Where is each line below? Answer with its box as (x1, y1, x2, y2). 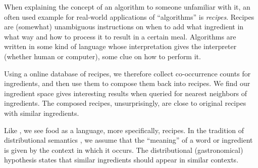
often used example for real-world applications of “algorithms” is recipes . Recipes (4, 11, 254, 22)
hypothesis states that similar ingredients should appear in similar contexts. (4, 154, 239, 165)
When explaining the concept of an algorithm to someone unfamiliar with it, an (4, 2, 250, 12)
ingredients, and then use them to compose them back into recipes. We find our (4, 78, 250, 89)
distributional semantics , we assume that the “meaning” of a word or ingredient (4, 135, 253, 145)
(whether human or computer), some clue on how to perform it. (4, 51, 201, 61)
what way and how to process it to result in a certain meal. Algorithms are (4, 31, 236, 41)
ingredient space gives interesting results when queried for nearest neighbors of (4, 88, 247, 98)
